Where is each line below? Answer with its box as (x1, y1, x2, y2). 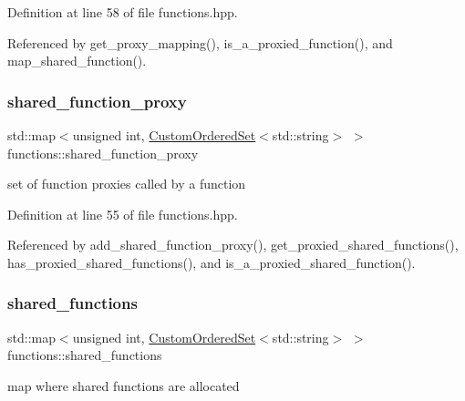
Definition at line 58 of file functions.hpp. (7, 3, 238, 21)
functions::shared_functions (7, 345, 162, 365)
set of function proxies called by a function (7, 174, 246, 193)
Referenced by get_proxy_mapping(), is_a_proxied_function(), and (7, 33, 393, 52)
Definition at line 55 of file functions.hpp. (7, 204, 238, 223)
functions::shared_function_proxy (7, 143, 199, 162)
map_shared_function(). (7, 51, 147, 70)
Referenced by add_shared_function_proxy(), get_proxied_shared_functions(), (7, 235, 459, 254)
